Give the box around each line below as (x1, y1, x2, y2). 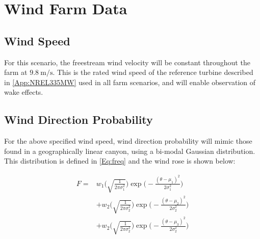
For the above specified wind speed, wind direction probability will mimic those (4, 136, 252, 146)
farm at (4, 67, 28, 77)
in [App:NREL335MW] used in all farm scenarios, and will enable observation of (4, 76, 256, 87)
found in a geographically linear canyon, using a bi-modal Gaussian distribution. (4, 145, 255, 156)
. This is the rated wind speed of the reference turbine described (53, 67, 253, 77)
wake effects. (4, 87, 43, 97)
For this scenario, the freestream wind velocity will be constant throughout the (4, 57, 250, 67)
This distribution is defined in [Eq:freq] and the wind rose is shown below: (4, 155, 236, 166)
